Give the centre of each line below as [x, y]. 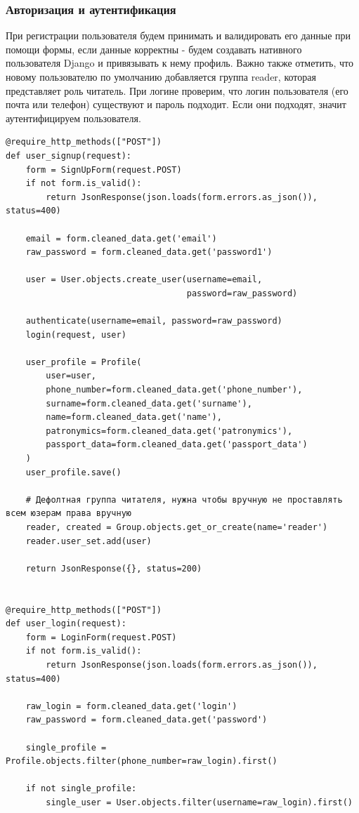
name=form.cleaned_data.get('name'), [134, 417]
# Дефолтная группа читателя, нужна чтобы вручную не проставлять [184, 500]
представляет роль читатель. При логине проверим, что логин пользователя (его [177, 90]
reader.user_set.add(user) [89, 541]
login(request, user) [76, 335]
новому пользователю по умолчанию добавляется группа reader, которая [161, 77]
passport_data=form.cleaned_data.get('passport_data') [177, 445]
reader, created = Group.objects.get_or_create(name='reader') [177, 527]
